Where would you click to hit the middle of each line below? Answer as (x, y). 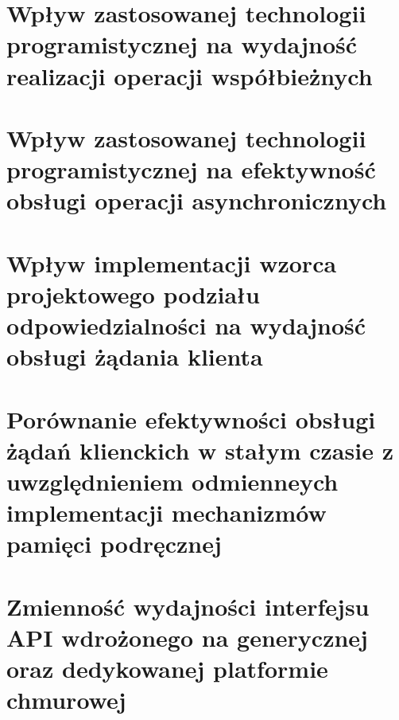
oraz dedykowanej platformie (167, 669)
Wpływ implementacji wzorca (172, 262)
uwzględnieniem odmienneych (172, 481)
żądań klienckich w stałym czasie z (200, 450)
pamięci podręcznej (114, 544)
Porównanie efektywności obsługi (191, 419)
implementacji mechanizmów (167, 513)
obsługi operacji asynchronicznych (197, 200)
